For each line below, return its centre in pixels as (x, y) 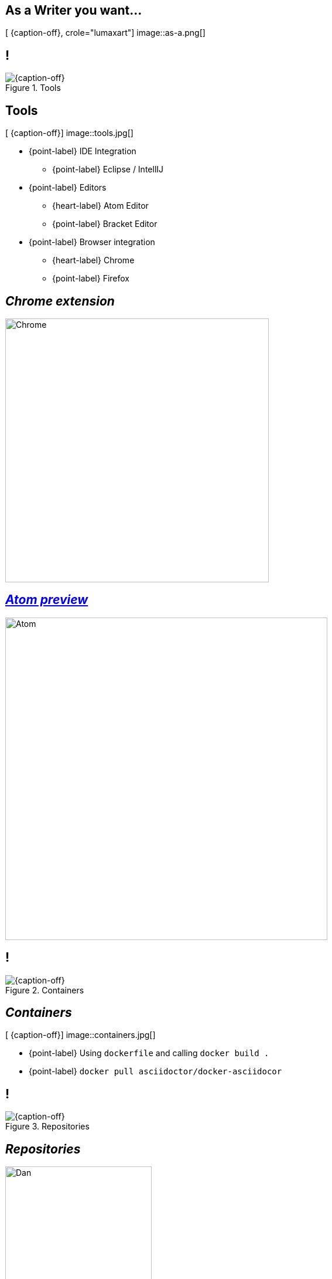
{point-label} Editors (68, 188)
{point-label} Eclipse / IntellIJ (108, 169)
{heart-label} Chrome (93, 260)
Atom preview (47, 600)
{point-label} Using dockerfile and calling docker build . (149, 1053)
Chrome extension (60, 301)
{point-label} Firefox (91, 279)
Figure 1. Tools (33, 88)
